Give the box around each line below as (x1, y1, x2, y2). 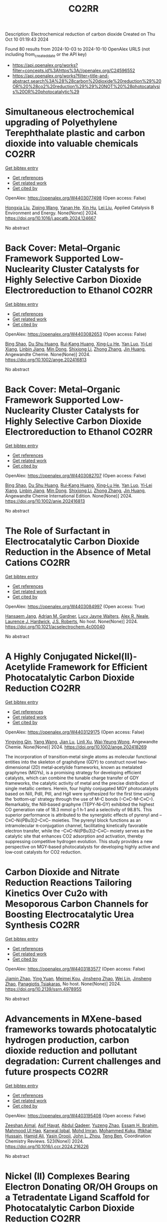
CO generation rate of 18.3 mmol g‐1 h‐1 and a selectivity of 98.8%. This (5, 806, 152, 813)
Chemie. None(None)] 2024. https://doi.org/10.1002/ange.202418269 (5, 744, 147, 750)
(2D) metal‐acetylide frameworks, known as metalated (31, 764, 143, 770)
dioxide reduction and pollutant (5, 1045, 138, 1056)
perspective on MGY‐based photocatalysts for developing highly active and (5, 844, 160, 850)
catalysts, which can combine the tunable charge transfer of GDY (5, 775, 139, 781)
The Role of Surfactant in (5, 525, 110, 536)
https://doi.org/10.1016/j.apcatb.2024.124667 (5, 215, 96, 221)
